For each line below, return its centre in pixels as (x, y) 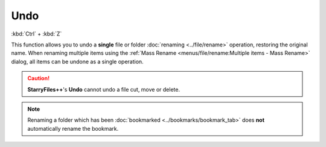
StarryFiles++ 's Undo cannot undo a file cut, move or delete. (104, 89)
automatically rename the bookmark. (73, 128)
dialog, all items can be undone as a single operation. (78, 61)
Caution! (39, 78)
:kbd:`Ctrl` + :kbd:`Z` (37, 34)
